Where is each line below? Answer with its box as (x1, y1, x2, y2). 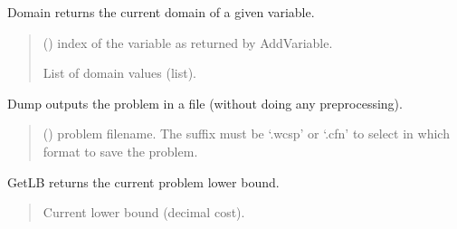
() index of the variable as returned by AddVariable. (43, 33, 333, 52)
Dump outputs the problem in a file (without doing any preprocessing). (7, 93, 403, 112)
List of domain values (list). (43, 63, 197, 82)
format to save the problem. (43, 141, 198, 160)
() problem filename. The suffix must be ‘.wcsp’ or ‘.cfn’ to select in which (43, 124, 450, 143)
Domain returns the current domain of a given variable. (7, 3, 315, 21)
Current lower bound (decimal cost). (43, 203, 245, 222)
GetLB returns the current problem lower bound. (7, 172, 280, 191)
